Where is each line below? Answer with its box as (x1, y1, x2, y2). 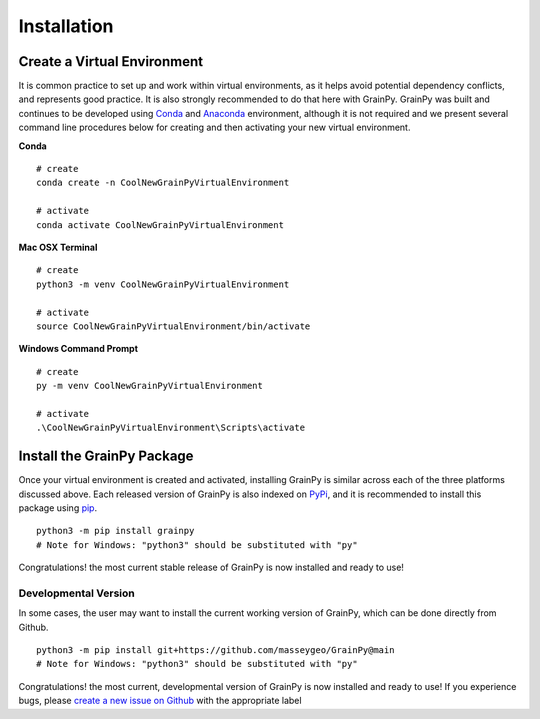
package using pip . (18, 501, 98, 514)
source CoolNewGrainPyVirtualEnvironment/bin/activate (36, 320, 311, 332)
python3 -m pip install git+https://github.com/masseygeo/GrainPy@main (36, 645, 395, 656)
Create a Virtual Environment (18, 53, 204, 70)
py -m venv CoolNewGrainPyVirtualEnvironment (36, 380, 264, 392)
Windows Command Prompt (18, 343, 139, 355)
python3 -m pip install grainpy (36, 525, 195, 537)
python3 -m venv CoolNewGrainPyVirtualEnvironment (36, 278, 290, 290)
